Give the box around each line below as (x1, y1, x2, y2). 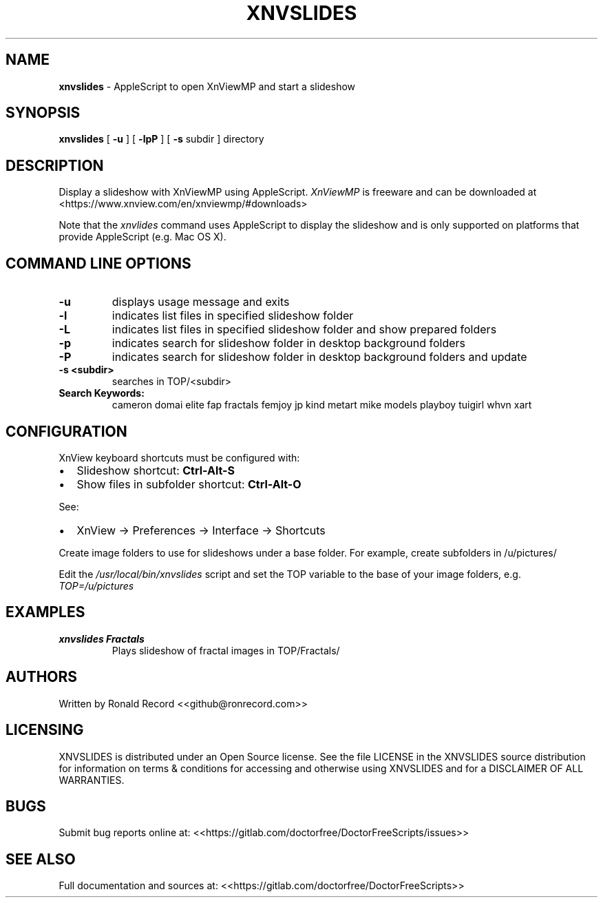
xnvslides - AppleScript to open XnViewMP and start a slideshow (59, 80, 356, 92)
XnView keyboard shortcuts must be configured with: (59, 451, 300, 464)
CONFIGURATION (6, 422, 127, 440)
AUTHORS (6, 668, 78, 686)
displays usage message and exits (112, 295, 290, 309)
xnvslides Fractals (59, 632, 145, 645)
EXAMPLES (6, 603, 85, 621)
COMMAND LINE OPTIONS (6, 254, 191, 272)
